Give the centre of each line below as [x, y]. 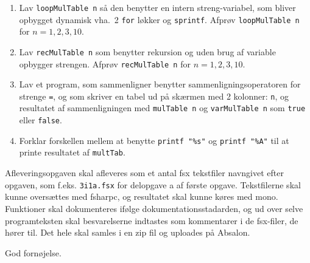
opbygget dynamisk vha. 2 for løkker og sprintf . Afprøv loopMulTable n [159, 19]
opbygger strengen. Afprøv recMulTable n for [105, 63]
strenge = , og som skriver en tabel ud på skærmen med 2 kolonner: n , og [154, 96]
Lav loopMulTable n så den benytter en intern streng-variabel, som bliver [157, 7]
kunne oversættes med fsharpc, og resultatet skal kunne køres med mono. [142, 196]
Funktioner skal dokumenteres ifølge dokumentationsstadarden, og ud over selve [154, 208]
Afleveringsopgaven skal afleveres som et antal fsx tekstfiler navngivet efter [144, 173]
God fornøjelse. [33, 252]
